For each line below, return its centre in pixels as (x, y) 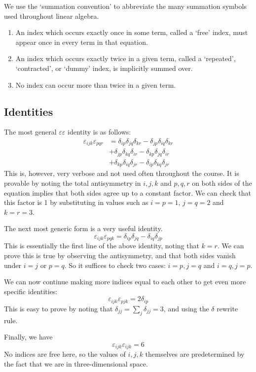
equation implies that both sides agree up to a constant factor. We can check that (128, 192)
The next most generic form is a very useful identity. (83, 228)
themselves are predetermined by (195, 354)
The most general (30, 132)
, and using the (186, 308)
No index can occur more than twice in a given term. (96, 85)
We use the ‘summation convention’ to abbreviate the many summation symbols (125, 6)
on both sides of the (222, 183)
